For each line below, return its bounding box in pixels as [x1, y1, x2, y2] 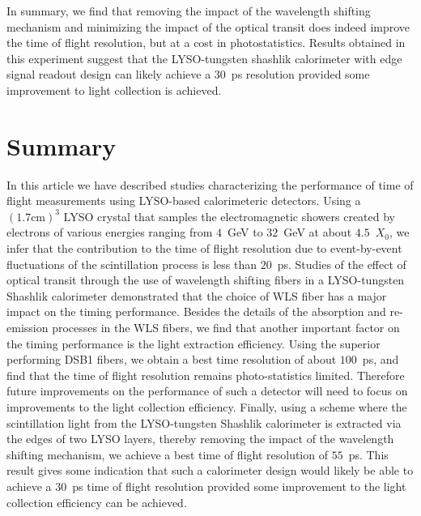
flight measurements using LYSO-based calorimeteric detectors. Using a [6, 192, 361, 209]
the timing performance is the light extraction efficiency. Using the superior [6, 335, 381, 352]
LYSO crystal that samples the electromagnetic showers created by [63, 207, 396, 224]
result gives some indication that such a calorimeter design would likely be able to [6, 462, 414, 479]
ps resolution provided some [231, 66, 370, 83]
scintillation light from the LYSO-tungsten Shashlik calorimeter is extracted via [6, 414, 402, 431]
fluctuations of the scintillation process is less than [6, 255, 257, 272]
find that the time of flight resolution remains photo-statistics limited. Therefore [6, 366, 405, 383]
